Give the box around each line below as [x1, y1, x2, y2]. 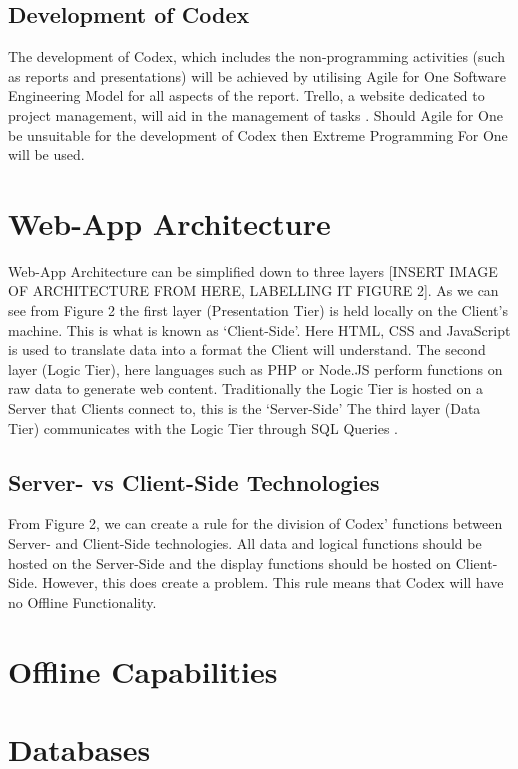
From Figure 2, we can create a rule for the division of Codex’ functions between [8, 513, 503, 534]
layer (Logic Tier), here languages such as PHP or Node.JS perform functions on [8, 358, 503, 379]
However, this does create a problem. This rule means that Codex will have [42, 572, 504, 593]
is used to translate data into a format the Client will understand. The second [8, 339, 486, 360]
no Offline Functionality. [8, 591, 157, 612]
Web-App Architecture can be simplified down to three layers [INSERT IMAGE [8, 260, 498, 281]
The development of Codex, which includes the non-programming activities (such [8, 46, 505, 67]
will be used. [8, 144, 85, 165]
